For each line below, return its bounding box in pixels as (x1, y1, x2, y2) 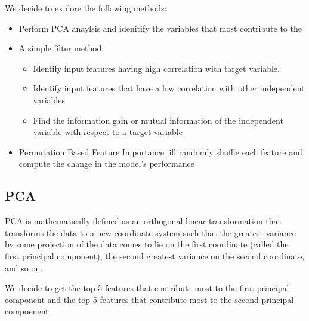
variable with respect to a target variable (33, 126, 183, 138)
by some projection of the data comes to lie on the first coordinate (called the (5, 238, 289, 250)
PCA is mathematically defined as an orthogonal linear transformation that (5, 215, 282, 227)
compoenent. (5, 305, 51, 317)
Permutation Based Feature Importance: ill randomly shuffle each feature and (18, 145, 302, 158)
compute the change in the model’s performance (18, 157, 194, 170)
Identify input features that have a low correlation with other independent (33, 82, 305, 94)
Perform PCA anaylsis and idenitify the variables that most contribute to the (18, 22, 302, 34)
